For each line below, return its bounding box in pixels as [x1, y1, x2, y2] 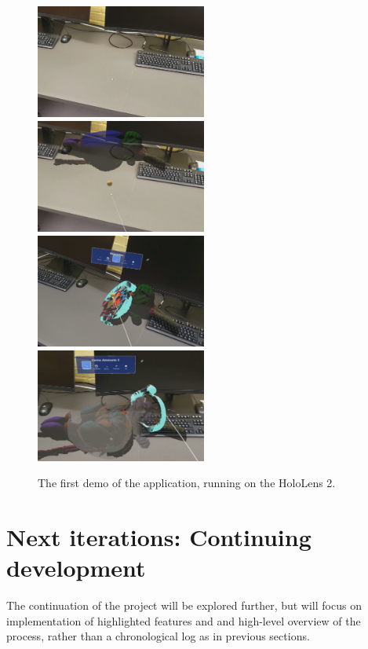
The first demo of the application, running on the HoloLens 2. [38, 475, 336, 491]
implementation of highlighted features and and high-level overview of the [6, 612, 361, 629]
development [6, 552, 146, 584]
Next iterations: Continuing [6, 521, 312, 553]
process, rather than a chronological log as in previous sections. [6, 628, 310, 644]
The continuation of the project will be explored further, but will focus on [6, 597, 362, 614]
